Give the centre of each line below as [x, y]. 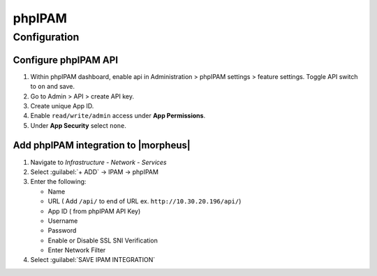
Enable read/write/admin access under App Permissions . [118, 116]
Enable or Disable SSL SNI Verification [103, 240]
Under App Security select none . [79, 125]
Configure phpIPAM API [66, 60]
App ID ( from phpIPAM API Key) [94, 211]
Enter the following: [58, 182]
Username [63, 221]
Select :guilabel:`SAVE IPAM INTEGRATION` [93, 260]
